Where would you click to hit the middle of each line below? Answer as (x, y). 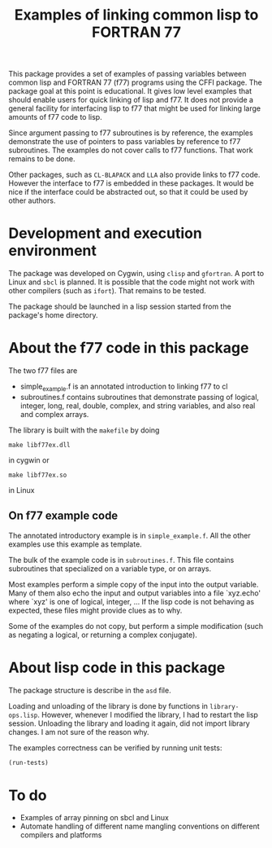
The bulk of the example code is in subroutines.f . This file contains (121, 560)
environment (53, 251)
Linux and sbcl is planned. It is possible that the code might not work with (132, 282)
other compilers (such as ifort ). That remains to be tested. (108, 291)
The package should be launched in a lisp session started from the (120, 306)
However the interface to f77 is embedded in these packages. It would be (131, 183)
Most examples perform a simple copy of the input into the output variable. (134, 584)
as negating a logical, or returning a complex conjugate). (103, 635)
